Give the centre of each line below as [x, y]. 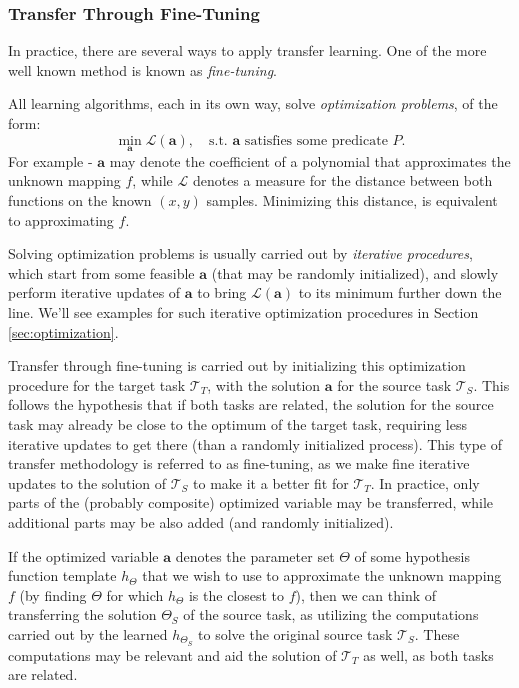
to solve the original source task [295, 633]
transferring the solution [82, 614]
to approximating [61, 219]
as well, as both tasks [428, 654]
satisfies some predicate [316, 140]
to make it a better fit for [271, 482]
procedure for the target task [97, 384]
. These [437, 633]
